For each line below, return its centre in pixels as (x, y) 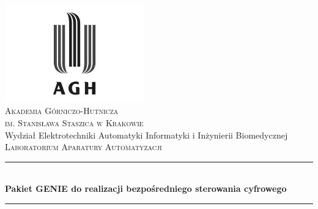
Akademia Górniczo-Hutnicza (62, 111)
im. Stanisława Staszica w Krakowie (74, 122)
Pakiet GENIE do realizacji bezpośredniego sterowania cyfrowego (146, 188)
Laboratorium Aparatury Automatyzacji (83, 147)
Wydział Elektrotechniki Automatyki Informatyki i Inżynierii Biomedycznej (146, 135)
